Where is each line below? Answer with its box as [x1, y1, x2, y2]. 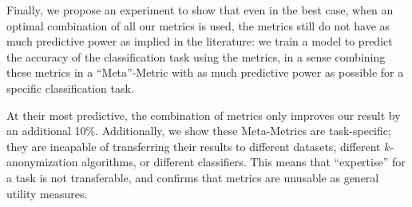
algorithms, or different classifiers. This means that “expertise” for [81, 153, 406, 170]
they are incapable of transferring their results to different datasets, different [6, 137, 381, 154]
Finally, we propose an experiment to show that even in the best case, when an [6, 2, 394, 18]
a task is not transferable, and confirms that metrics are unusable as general [6, 169, 379, 185]
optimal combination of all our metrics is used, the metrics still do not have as [6, 17, 390, 34]
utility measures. [6, 185, 88, 201]
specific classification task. [6, 79, 134, 96]
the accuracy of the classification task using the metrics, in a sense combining [6, 48, 386, 65]
